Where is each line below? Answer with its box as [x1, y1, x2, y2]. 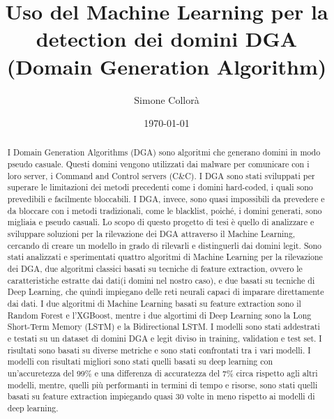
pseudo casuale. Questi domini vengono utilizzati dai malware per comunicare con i [7, 158, 310, 170]
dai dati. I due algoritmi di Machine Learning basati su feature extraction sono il [7, 298, 301, 310]
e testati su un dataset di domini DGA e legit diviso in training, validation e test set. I [7, 332, 322, 344]
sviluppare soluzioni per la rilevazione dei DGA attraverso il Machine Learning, [7, 228, 296, 240]
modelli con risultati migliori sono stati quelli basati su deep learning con [7, 356, 273, 367]
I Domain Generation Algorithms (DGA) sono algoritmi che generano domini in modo [7, 146, 321, 158]
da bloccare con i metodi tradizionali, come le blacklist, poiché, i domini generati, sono [7, 204, 322, 216]
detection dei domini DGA [36, 24, 298, 53]
